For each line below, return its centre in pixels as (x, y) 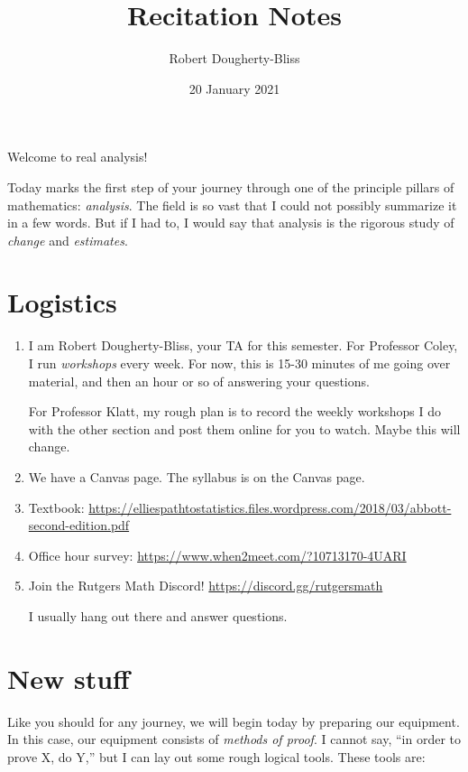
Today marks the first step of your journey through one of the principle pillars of (231, 186)
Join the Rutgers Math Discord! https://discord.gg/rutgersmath (206, 586)
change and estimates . (68, 240)
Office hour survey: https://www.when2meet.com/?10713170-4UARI (217, 555)
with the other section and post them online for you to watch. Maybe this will (244, 428)
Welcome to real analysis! (78, 157)
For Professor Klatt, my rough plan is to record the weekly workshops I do (235, 411)
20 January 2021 (234, 88)
